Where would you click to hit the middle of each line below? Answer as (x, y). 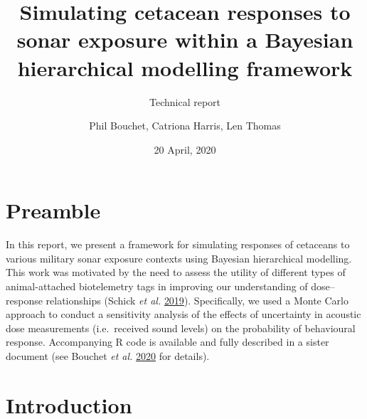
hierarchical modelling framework (185, 67)
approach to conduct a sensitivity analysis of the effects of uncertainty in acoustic (183, 314)
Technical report (185, 101)
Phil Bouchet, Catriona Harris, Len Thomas (185, 126)
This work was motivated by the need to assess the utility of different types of (176, 272)
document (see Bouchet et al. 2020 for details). (108, 355)
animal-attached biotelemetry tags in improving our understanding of (157, 286)
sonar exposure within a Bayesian (185, 39)
